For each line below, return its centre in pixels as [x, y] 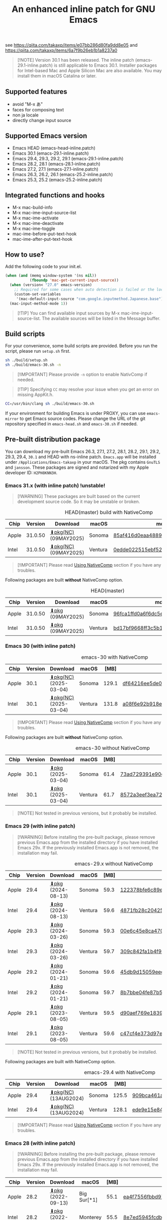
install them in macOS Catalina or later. [57, 76]
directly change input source [42, 120]
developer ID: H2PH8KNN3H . [31, 472]
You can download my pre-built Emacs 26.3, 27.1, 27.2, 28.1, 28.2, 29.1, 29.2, [83, 451]
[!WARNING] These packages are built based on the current [79, 497]
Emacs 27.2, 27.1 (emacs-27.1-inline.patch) [55, 169]
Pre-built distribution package [53, 440]
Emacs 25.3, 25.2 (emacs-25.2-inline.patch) [57, 180]
